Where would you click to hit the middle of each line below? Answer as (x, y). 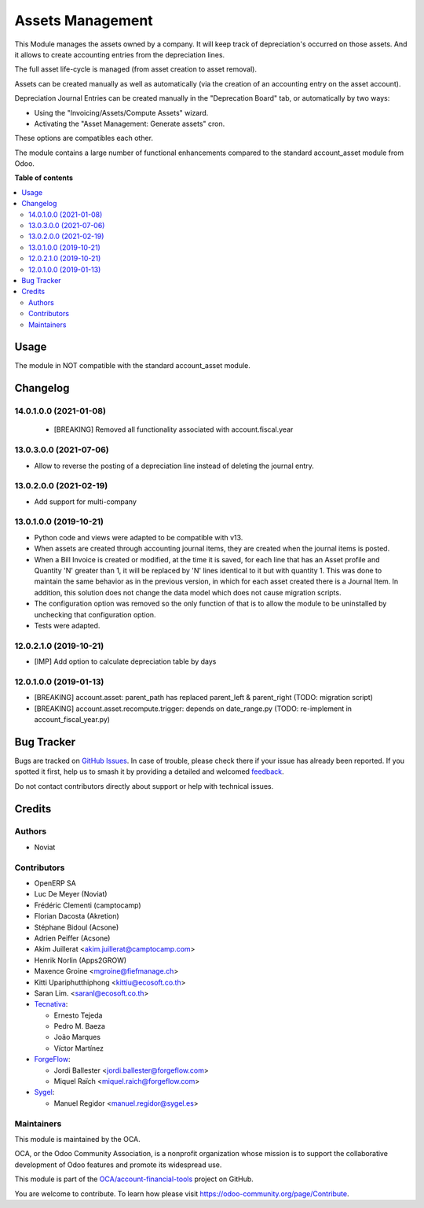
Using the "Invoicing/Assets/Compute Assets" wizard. (121, 112)
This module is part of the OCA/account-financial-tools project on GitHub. (134, 1179)
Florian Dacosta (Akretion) (77, 916)
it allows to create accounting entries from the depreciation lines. (120, 54)
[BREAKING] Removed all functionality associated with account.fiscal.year (174, 429)
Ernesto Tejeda (78, 1015)
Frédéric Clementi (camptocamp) (88, 905)
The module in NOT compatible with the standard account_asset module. (133, 366)
